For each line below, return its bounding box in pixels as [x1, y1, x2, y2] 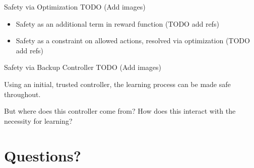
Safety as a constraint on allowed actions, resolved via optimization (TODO [16, 35, 250, 46]
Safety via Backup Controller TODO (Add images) [4, 62, 162, 72]
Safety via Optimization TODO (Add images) [4, 2, 146, 12]
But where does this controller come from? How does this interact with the [4, 106, 236, 116]
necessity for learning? [4, 115, 73, 126]
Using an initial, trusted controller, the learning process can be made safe [4, 78, 231, 89]
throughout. [4, 89, 41, 99]
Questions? [4, 145, 81, 165]
